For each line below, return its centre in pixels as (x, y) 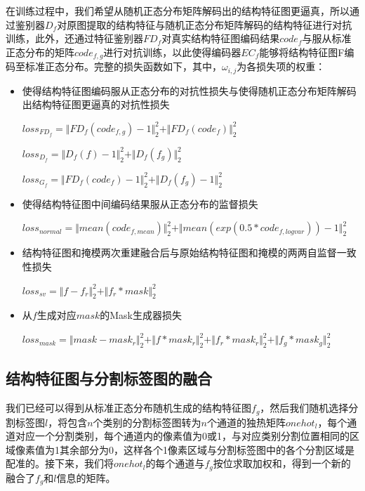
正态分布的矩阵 (40, 52)
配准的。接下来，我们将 (60, 463)
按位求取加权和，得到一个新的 (282, 463)
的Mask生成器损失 (141, 315)
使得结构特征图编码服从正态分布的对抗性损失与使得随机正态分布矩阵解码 (189, 90)
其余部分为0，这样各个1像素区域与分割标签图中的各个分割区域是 (207, 449)
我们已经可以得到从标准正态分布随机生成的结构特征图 (128, 408)
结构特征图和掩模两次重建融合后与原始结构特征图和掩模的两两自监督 (179, 253)
